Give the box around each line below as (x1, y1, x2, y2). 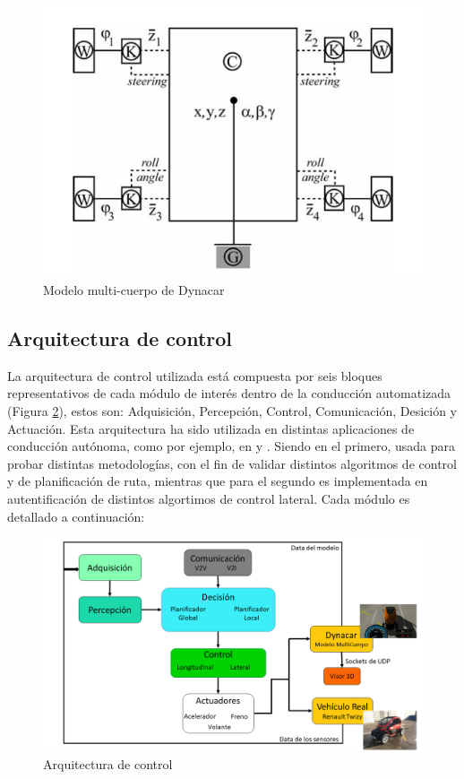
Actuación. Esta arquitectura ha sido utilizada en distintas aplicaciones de (7, 419, 415, 437)
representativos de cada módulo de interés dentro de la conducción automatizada (7, 384, 451, 402)
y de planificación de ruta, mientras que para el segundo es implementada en (7, 472, 428, 490)
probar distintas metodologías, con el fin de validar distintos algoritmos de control (7, 454, 457, 472)
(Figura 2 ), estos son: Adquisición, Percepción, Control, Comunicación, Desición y (7, 402, 457, 420)
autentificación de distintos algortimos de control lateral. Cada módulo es (7, 489, 410, 508)
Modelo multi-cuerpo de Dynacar (43, 281, 225, 299)
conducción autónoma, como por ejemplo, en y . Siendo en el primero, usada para (7, 437, 455, 455)
